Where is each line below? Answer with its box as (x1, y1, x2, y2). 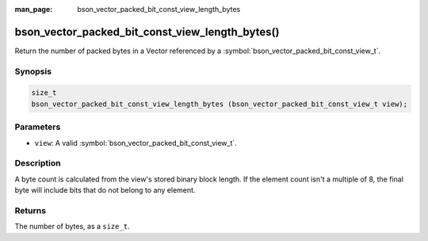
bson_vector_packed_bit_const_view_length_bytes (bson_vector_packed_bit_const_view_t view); (31, 99, 408, 109)
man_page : (14, 5, 53, 13)
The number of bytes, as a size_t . (14, 222, 130, 231)
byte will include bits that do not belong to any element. (14, 186, 196, 195)
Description (14, 158, 61, 169)
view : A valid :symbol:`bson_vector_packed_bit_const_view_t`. (34, 138, 237, 147)
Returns (14, 205, 47, 216)
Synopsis (14, 66, 52, 77)
